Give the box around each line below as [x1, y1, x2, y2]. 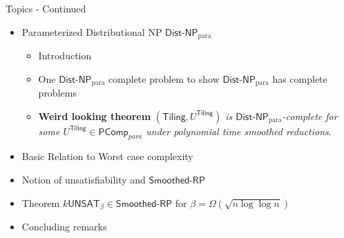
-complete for [282, 108, 338, 123]
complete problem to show [108, 71, 220, 86]
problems [38, 86, 77, 100]
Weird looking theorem [38, 108, 151, 123]
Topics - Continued [6, 1, 86, 15]
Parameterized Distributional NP [21, 24, 162, 39]
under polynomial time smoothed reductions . [146, 123, 332, 138]
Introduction [38, 48, 92, 63]
